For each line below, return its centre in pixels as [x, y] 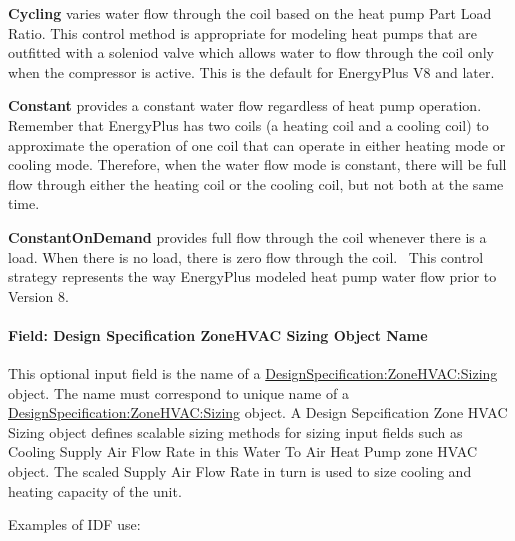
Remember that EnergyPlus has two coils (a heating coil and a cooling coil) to [248, 124]
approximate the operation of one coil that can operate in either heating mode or [257, 144]
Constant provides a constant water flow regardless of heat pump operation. [245, 105]
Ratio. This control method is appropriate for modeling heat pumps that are [242, 32]
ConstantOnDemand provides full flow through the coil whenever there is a [247, 236]
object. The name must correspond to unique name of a [178, 392]
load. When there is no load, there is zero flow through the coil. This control [246, 256]
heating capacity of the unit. [95, 490]
